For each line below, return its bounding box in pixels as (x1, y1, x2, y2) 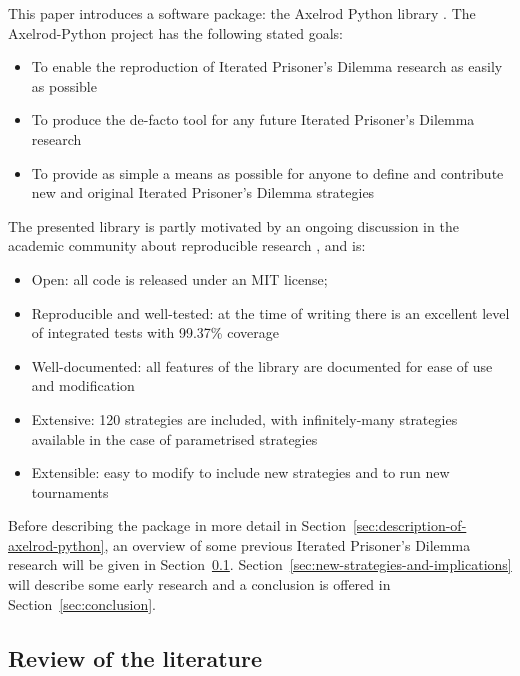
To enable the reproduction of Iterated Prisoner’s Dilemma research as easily (31, 56, 503, 77)
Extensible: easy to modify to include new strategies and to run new (31, 462, 450, 483)
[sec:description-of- (352, 515, 467, 536)
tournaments (31, 481, 109, 502)
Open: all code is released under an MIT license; (31, 268, 328, 289)
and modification (31, 375, 135, 396)
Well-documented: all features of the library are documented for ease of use (31, 355, 493, 376)
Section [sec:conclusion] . (8, 593, 156, 614)
